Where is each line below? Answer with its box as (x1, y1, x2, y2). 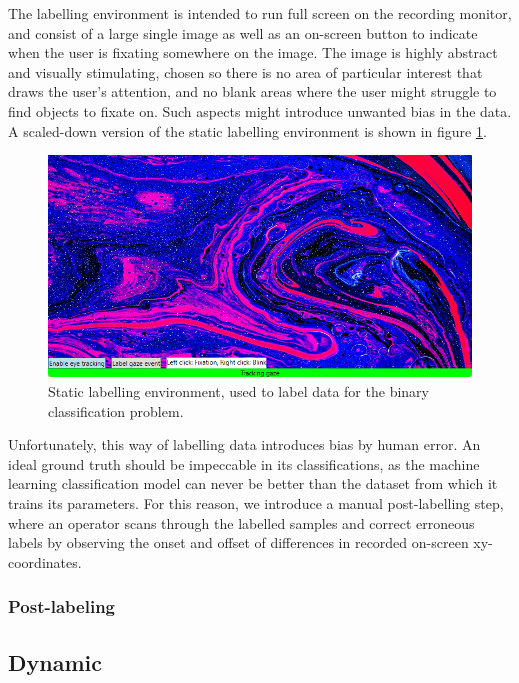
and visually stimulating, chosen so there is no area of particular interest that (8, 61, 483, 82)
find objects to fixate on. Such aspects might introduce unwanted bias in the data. (8, 100, 512, 121)
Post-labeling (8, 594, 116, 619)
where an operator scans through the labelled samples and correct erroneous (8, 512, 475, 533)
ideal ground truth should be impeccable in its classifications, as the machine (8, 453, 480, 474)
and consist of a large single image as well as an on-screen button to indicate (8, 22, 478, 43)
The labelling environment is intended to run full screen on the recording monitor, (8, 3, 512, 23)
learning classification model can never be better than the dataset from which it (8, 473, 498, 494)
